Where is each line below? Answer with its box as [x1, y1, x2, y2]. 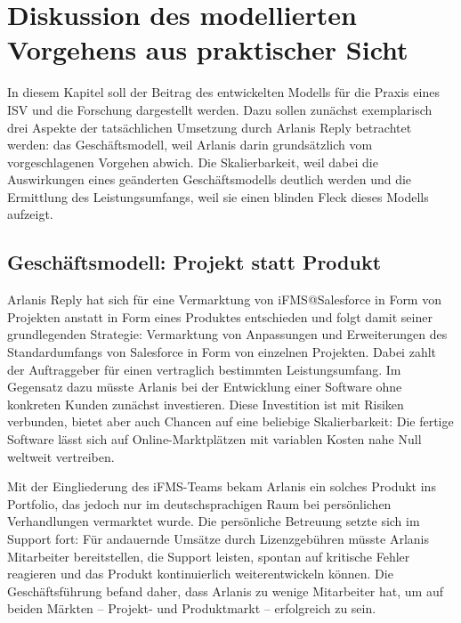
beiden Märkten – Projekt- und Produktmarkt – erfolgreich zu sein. [7, 599, 376, 618]
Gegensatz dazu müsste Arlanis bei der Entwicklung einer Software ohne [7, 377, 402, 396]
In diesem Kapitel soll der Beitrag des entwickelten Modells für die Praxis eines [7, 83, 440, 101]
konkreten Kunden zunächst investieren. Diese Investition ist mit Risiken [7, 394, 404, 413]
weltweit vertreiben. [7, 447, 115, 465]
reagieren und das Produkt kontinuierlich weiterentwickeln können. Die [7, 564, 393, 583]
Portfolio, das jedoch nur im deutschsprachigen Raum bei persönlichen [7, 494, 392, 513]
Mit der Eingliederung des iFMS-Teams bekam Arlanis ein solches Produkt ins [7, 477, 436, 496]
